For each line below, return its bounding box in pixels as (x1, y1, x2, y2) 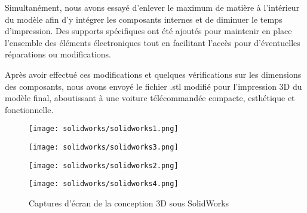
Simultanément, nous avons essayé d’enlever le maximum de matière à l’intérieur (5, 1, 300, 13)
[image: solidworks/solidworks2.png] (29, 161, 179, 170)
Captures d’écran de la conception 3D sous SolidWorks (29, 196, 229, 209)
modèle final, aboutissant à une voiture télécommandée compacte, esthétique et (5, 92, 295, 104)
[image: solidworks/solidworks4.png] (29, 179, 179, 188)
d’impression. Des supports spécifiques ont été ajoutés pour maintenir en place (5, 25, 292, 37)
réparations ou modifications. (5, 48, 111, 60)
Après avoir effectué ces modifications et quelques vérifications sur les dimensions (5, 68, 302, 80)
